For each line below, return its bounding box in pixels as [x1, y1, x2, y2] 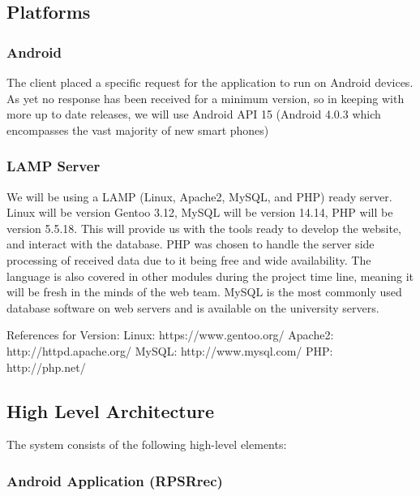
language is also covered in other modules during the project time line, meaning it [6, 267, 414, 284]
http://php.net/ [6, 358, 86, 375]
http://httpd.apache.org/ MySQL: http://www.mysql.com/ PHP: [6, 342, 333, 359]
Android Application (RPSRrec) [6, 470, 223, 490]
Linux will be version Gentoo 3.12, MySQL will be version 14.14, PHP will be [6, 204, 393, 221]
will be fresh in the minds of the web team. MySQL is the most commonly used [6, 283, 402, 300]
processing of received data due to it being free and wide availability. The [6, 251, 371, 268]
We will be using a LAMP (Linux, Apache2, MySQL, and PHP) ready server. [6, 188, 392, 205]
